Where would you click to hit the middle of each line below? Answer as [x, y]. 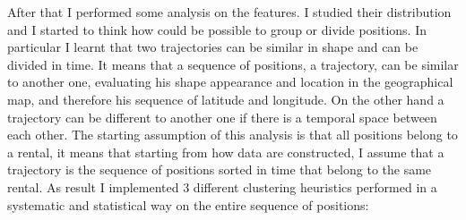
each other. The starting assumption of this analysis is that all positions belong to [233, 135]
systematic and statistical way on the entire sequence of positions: [188, 204]
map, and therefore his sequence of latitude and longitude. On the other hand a [226, 99]
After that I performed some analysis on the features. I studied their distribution [229, 12]
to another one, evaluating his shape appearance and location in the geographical [230, 82]
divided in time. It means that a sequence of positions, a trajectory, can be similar [233, 64]
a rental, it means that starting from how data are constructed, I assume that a [226, 152]
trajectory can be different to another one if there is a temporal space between [222, 117]
